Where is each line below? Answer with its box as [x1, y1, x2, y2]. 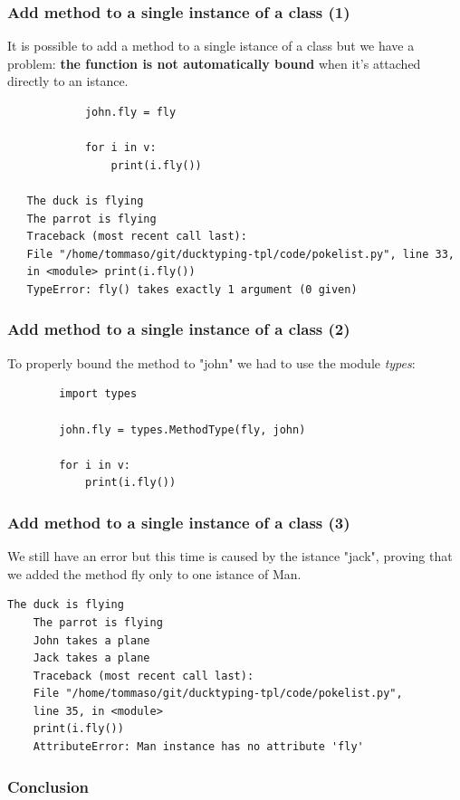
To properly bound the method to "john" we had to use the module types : [7, 353, 416, 372]
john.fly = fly [84, 106, 177, 119]
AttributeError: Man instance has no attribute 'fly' [33, 740, 364, 754]
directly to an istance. [7, 71, 129, 90]
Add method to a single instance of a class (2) [7, 318, 350, 340]
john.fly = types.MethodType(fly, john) [59, 423, 306, 436]
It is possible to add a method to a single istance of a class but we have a [7, 36, 415, 55]
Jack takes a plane [33, 652, 150, 665]
